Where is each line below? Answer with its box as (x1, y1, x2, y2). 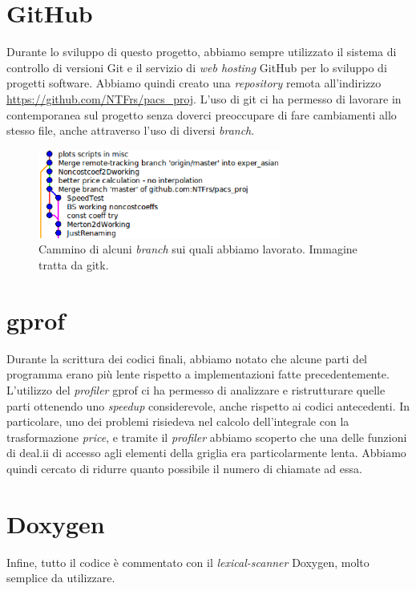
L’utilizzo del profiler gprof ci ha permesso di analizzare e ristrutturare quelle (6, 381, 386, 398)
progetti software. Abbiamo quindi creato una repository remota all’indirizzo (6, 75, 382, 91)
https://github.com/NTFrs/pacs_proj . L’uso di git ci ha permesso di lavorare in (6, 90, 402, 107)
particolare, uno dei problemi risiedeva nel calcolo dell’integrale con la (6, 413, 349, 430)
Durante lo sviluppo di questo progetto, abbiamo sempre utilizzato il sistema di (6, 43, 397, 60)
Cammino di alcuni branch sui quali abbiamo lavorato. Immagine (38, 241, 357, 257)
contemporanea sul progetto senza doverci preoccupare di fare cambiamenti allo (6, 106, 397, 123)
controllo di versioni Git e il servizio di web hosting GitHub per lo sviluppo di (6, 59, 387, 75)
